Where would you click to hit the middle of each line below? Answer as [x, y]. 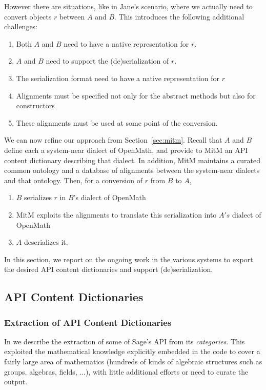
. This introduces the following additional [179, 16]
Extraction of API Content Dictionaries [88, 322]
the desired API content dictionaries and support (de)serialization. [109, 269]
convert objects [28, 16]
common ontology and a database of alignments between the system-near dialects [132, 170]
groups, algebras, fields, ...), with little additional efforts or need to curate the [126, 371]
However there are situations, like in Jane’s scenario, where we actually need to [128, 6]
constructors [35, 105]
